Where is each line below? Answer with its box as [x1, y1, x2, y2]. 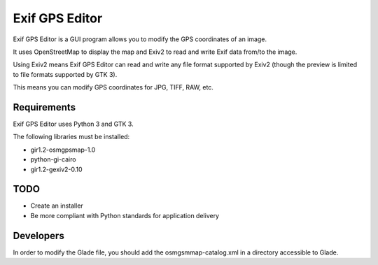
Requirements [13, 101, 76, 113]
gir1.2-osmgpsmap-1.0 [30, 145, 96, 154]
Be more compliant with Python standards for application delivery [30, 211, 220, 220]
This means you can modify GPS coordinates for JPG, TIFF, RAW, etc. [13, 83, 213, 92]
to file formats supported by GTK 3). [13, 70, 118, 78]
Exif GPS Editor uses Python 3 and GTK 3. [13, 120, 134, 129]
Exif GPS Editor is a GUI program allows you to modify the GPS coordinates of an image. [13, 35, 267, 43]
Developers [13, 229, 64, 241]
